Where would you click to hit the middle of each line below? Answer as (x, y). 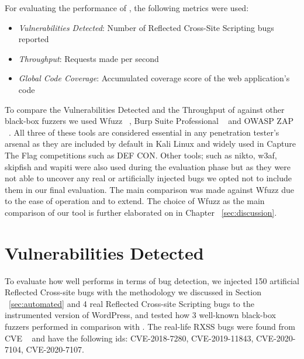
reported (34, 39)
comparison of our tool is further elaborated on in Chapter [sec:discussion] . (141, 212)
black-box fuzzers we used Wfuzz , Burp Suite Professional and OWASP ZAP (149, 121)
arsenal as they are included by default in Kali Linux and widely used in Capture (150, 144)
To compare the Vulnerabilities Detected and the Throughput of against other (145, 109)
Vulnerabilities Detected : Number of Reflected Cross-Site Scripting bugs (146, 27)
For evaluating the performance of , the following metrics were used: (127, 8)
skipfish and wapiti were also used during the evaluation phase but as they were (148, 166)
